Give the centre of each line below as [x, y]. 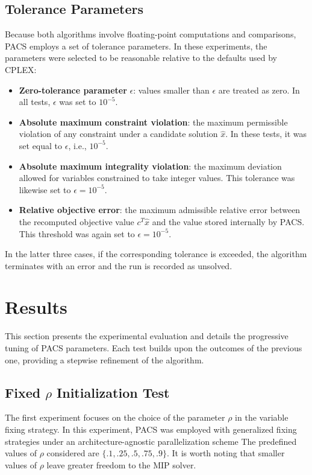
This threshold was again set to [77, 233]
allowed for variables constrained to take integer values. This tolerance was [157, 178]
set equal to [41, 145]
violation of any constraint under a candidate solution [118, 134]
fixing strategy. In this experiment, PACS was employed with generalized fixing [151, 429]
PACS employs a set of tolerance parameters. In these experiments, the [136, 46]
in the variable [262, 417]
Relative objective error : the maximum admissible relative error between [160, 210]
